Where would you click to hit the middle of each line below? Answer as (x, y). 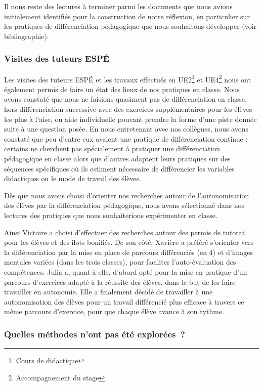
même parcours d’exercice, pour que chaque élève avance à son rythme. (114, 311)
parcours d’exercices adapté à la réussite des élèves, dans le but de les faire (120, 282)
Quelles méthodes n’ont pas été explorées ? (95, 334)
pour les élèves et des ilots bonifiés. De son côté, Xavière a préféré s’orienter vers (129, 242)
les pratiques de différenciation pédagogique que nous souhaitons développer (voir (130, 26)
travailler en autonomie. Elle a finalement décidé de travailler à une (108, 292)
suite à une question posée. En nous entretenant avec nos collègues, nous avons (126, 129)
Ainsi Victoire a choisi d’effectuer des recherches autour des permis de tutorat (125, 232)
